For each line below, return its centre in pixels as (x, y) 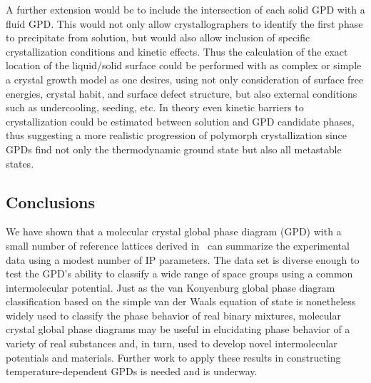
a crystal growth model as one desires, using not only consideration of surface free (185, 79)
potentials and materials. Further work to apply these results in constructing (173, 357)
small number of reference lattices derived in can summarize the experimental (178, 245)
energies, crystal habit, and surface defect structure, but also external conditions (182, 93)
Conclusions (51, 201)
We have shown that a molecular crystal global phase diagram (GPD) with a (174, 231)
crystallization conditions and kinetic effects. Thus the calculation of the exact (177, 51)
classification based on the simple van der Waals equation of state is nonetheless (181, 301)
